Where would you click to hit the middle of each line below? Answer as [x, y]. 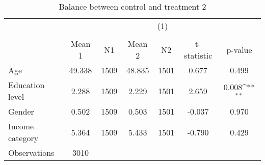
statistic [198, 55]
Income [21, 126]
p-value [239, 49]
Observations [31, 153]
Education [26, 85]
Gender [21, 111]
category [23, 138]
